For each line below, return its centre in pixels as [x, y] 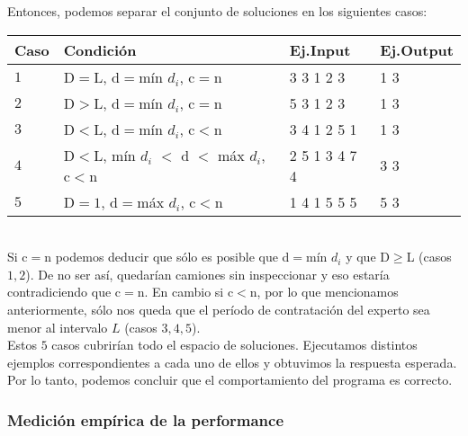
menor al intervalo [58, 327]
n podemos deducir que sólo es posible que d [167, 257]
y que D [368, 257]
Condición [100, 49]
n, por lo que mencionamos [324, 292]
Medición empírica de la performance [146, 419]
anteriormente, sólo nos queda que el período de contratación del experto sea [219, 309]
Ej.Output [417, 49]
